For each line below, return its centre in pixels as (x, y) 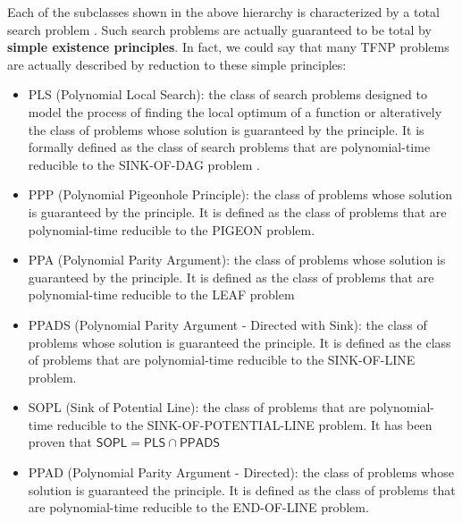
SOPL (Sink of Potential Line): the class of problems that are (197, 407)
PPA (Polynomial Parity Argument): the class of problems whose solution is (237, 260)
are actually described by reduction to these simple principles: (177, 64)
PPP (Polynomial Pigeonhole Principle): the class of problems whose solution (240, 194)
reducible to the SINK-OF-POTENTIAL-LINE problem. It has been (244, 424)
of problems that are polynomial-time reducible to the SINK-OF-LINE (222, 360)
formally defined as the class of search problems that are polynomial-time (229, 147)
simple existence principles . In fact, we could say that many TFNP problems (228, 47)
